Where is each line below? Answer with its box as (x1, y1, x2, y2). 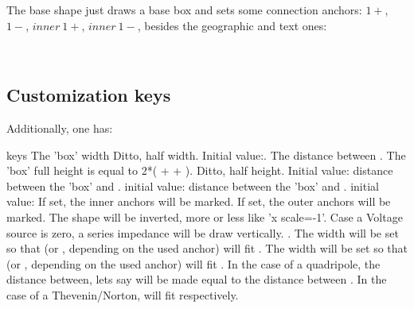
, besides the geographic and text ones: (137, 17, 327, 33)
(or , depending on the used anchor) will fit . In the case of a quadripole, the (6, 255, 381, 272)
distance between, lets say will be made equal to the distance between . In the (6, 271, 387, 288)
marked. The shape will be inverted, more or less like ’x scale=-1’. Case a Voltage (6, 208, 403, 225)
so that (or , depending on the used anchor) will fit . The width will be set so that (6, 240, 408, 257)
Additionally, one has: (6, 119, 113, 136)
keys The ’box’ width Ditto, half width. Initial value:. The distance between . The (6, 146, 406, 163)
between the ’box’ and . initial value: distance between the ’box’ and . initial (6, 177, 379, 194)
